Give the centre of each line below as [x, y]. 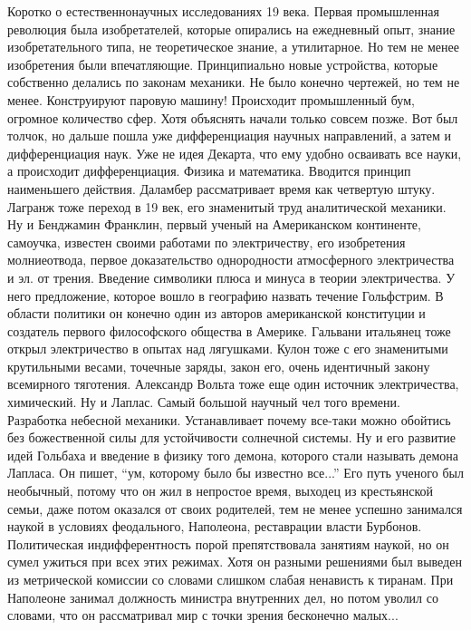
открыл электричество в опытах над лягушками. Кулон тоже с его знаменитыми [228, 349]
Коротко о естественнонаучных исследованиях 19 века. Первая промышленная [223, 11]
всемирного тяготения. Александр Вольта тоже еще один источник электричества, [233, 384]
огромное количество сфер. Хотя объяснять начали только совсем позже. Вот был [233, 117]
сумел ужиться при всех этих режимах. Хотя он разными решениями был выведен [235, 562]
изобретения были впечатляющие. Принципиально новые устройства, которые [223, 64]
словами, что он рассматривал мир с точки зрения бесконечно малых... [203, 615]
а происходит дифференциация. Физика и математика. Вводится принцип [209, 171]
